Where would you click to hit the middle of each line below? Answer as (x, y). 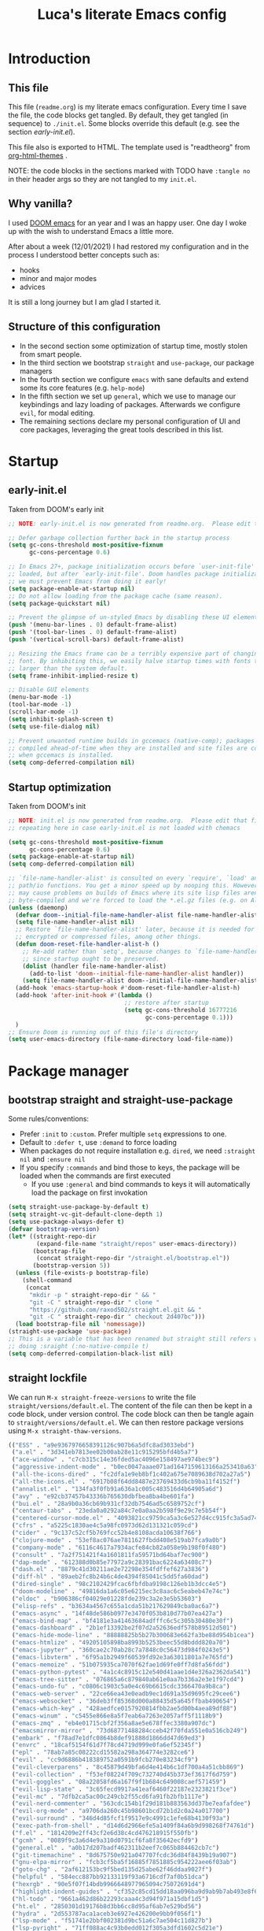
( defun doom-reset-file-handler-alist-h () (87, 944)
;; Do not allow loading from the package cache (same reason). (115, 596)
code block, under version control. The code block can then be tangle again (131, 1414)
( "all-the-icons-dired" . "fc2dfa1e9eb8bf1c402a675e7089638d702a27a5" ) (131, 1474)
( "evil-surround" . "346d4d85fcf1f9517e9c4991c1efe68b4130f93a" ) (121, 1818)
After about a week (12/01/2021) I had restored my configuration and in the (128, 246)
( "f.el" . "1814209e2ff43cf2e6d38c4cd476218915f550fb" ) (105, 1833)
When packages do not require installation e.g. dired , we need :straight (137, 1151)
